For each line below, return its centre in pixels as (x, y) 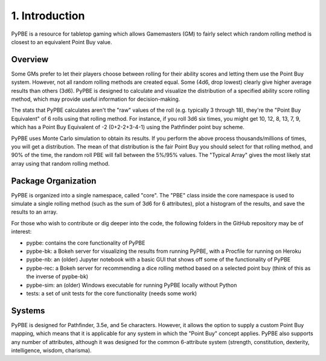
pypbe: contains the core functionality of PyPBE (86, 243)
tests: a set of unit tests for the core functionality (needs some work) (112, 293)
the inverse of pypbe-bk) (57, 276)
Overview (30, 59)
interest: (21, 232)
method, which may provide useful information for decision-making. (96, 99)
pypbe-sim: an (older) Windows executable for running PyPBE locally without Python (132, 285)
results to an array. (34, 212)
